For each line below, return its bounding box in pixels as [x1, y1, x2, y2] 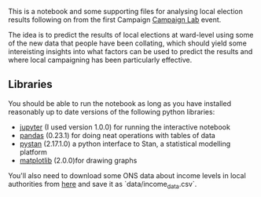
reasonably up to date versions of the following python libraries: [8, 107, 215, 116]
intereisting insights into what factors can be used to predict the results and [8, 47, 253, 56]
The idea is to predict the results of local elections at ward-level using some [8, 31, 254, 39]
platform [19, 147, 47, 156]
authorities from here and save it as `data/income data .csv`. [8, 179, 197, 191]
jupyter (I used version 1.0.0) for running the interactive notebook [19, 122, 230, 132]
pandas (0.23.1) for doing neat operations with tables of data [19, 130, 216, 140]
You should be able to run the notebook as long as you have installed [8, 98, 232, 108]
